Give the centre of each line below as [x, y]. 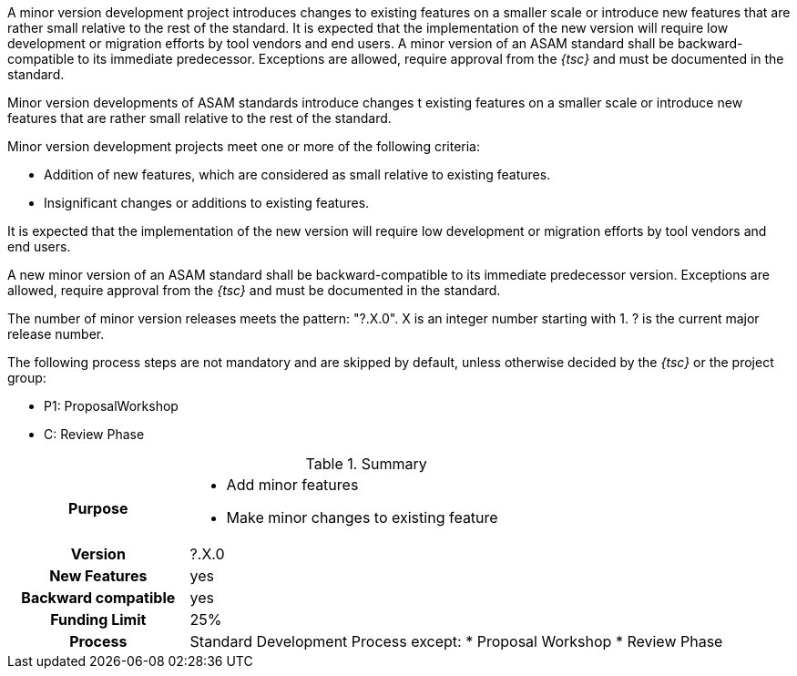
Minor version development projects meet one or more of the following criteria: [244, 146]
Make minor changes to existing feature [362, 517]
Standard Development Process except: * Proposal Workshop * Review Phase [456, 641]
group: [27, 378]
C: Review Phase [94, 434]
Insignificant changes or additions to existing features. [207, 203]
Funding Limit [98, 620]
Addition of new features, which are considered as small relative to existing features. [297, 174]
